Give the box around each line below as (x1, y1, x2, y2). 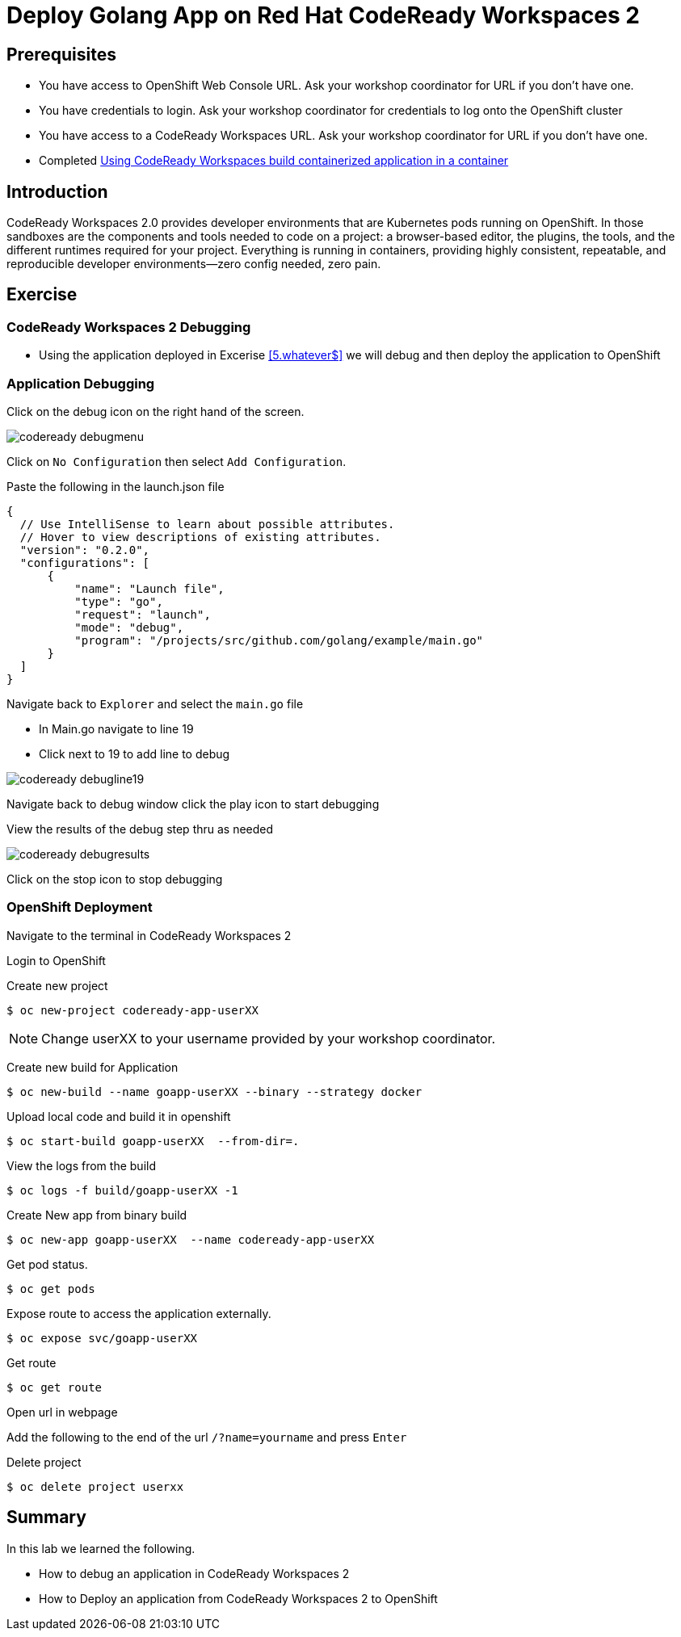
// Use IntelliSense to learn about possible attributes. (19, 517, 395, 531)
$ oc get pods (6, 1282, 95, 1295)
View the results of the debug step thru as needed (6, 821, 274, 836)
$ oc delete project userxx (6, 1480, 184, 1493)
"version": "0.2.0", (19, 543, 150, 556)
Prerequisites (6, 44, 116, 65)
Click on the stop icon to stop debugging (6, 871, 223, 886)
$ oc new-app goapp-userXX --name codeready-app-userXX (6, 1232, 375, 1246)
